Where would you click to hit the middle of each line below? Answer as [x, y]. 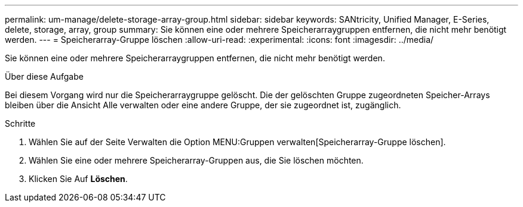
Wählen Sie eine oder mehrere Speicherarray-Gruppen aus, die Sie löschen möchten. [196, 160]
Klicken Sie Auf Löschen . [78, 179]
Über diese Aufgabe [44, 76]
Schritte [20, 123]
